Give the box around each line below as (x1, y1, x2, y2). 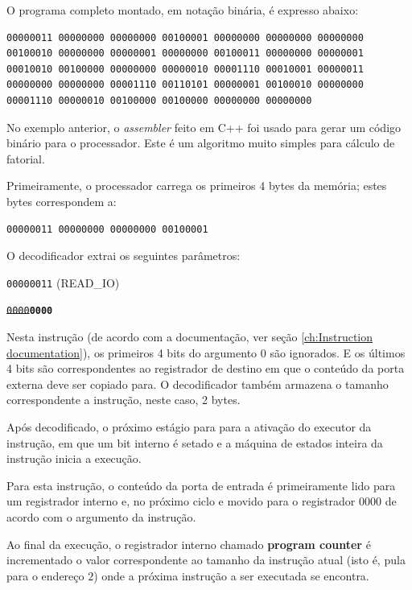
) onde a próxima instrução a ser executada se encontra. (93, 567, 369, 584)
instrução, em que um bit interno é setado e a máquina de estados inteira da (6, 434, 383, 451)
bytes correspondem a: (6, 192, 117, 209)
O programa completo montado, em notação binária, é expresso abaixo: (6, 2, 359, 18)
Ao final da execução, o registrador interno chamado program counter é (6, 535, 371, 552)
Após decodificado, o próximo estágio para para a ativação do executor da (6, 419, 372, 435)
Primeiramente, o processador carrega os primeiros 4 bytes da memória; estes (6, 177, 387, 194)
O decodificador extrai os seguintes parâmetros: (6, 247, 241, 264)
